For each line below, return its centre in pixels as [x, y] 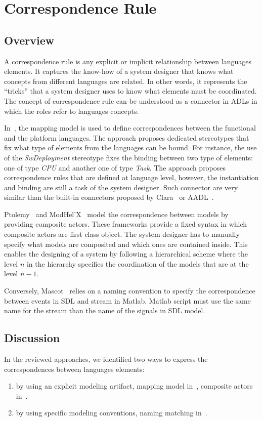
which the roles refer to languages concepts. [72, 111]
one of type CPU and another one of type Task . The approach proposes [115, 167]
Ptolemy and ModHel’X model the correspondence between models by [116, 214]
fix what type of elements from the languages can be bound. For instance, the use [130, 148]
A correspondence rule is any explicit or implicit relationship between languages [128, 61]
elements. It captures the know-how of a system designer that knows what [119, 71]
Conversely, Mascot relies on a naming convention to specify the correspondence [130, 291]
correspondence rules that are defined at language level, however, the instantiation [131, 177]
